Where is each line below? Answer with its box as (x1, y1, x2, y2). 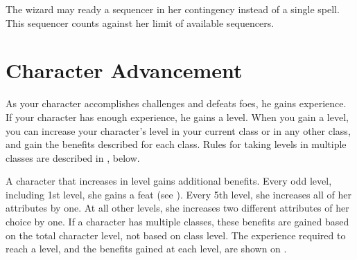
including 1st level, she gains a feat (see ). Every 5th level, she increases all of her (6, 187, 351, 201)
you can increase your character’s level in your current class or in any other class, (6, 123, 351, 138)
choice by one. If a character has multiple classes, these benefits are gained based (6, 214, 349, 229)
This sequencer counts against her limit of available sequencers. (6, 15, 275, 30)
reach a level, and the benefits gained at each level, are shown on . (6, 241, 287, 256)
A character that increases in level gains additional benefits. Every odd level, (6, 174, 332, 188)
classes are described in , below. (6, 150, 140, 165)
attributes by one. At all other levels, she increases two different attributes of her (6, 201, 349, 215)
